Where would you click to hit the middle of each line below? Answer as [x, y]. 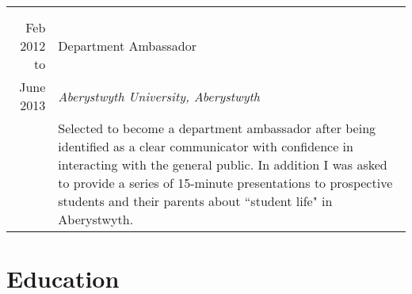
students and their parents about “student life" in [195, 201]
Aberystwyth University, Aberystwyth [159, 96]
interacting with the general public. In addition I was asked [223, 164]
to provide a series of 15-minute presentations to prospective [225, 183]
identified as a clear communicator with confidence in [206, 146]
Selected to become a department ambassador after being [217, 128]
